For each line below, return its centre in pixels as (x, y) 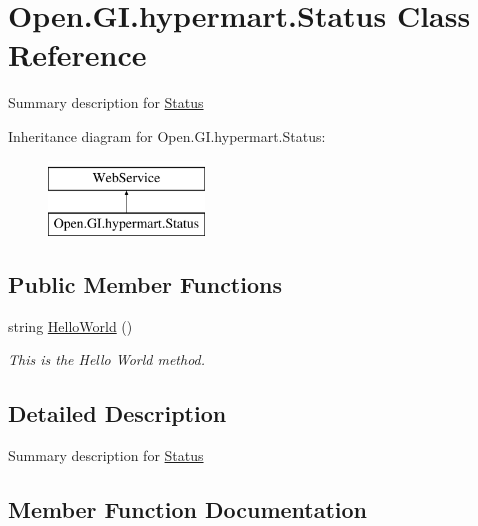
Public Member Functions (145, 284)
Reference (77, 54)
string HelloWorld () (70, 325)
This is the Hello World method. (107, 359)
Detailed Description (117, 413)
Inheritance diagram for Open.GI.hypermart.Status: (167, 135)
